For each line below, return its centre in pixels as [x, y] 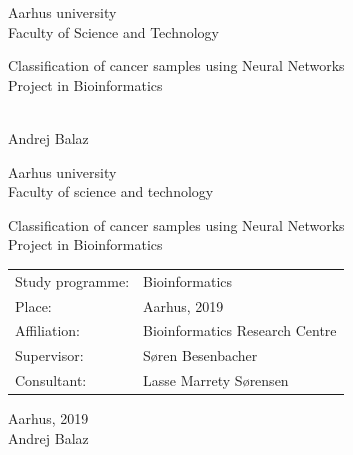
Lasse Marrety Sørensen [216, 380]
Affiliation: [47, 330]
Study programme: [72, 280]
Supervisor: [49, 355]
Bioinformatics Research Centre [240, 330]
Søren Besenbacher [200, 355]
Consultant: [51, 380]
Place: [33, 305]
